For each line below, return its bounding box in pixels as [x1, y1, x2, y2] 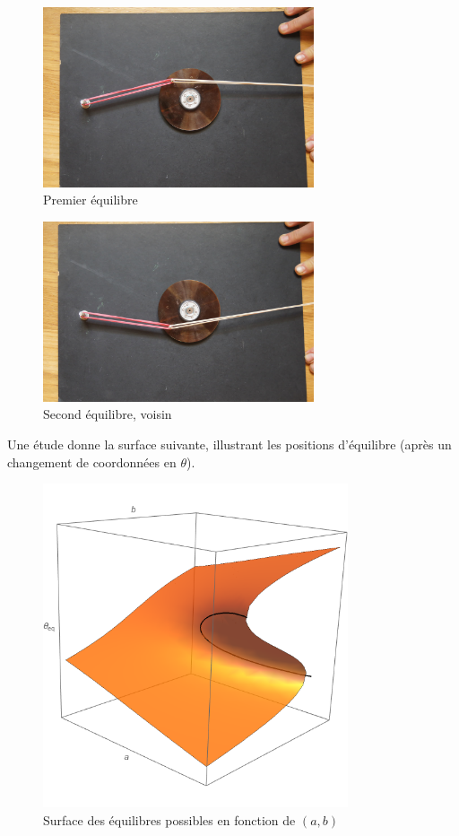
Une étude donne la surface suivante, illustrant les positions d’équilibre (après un [7, 434, 452, 453]
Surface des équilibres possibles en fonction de [43, 810, 296, 829]
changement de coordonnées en [7, 452, 177, 471]
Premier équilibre [43, 190, 138, 209]
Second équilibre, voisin [43, 405, 172, 423]
